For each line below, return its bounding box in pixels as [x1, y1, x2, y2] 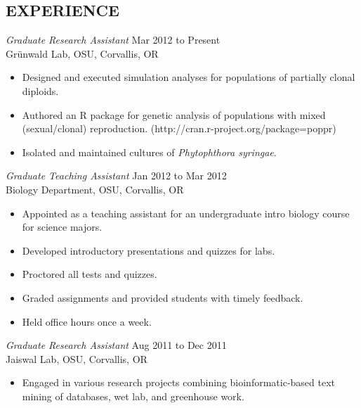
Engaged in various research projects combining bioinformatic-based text [22, 375, 336, 390]
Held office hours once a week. [22, 314, 152, 329]
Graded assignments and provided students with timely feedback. [22, 290, 303, 305]
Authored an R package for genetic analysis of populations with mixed [22, 107, 326, 122]
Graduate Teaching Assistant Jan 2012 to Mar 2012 [6, 168, 227, 183]
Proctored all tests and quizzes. [22, 267, 157, 281]
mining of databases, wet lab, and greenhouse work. [22, 388, 244, 403]
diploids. [22, 83, 59, 98]
